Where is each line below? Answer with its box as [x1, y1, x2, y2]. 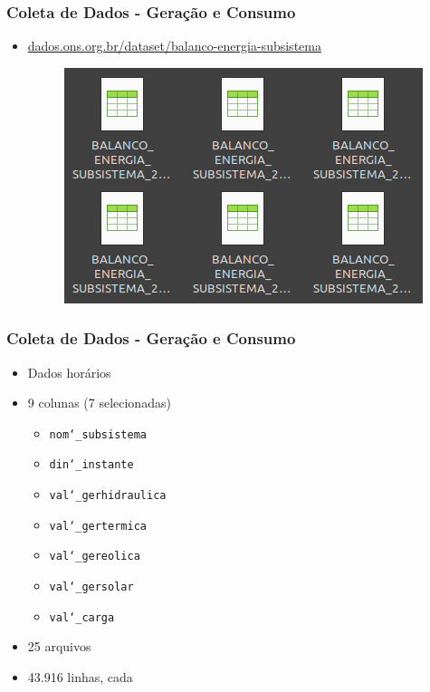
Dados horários [27, 362, 111, 381]
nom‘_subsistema [49, 428, 147, 441]
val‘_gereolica [49, 550, 140, 563]
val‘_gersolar [49, 581, 134, 594]
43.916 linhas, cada [27, 668, 133, 686]
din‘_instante [49, 458, 134, 472]
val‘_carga [49, 610, 115, 624]
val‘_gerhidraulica [49, 489, 167, 503]
